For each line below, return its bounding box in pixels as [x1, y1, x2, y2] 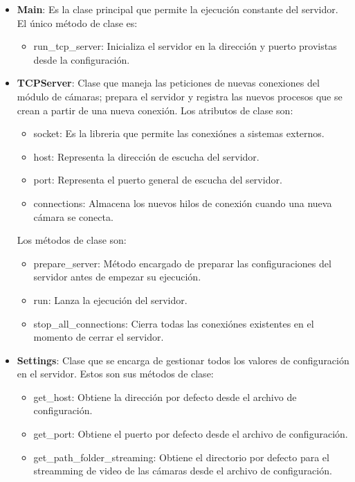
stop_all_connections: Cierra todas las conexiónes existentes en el [33, 316, 314, 330]
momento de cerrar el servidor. [33, 330, 164, 344]
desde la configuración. [33, 52, 130, 66]
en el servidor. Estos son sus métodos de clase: [17, 366, 214, 381]
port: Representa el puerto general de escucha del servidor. [33, 172, 282, 187]
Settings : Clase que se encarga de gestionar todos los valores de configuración [17, 352, 349, 367]
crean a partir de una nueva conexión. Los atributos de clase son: [17, 102, 293, 117]
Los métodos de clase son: [17, 233, 127, 247]
